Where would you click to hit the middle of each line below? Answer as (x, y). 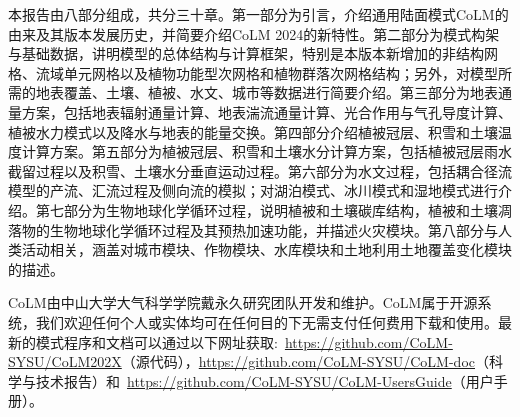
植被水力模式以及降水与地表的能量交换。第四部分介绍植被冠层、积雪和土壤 (253, 131)
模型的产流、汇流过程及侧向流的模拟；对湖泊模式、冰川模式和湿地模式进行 (253, 190)
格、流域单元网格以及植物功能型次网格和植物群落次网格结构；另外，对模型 (253, 72)
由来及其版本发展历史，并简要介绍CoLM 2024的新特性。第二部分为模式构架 (254, 33)
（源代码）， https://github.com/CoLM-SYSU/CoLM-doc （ (305, 361)
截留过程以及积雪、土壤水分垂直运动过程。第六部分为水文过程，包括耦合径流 (260, 170)
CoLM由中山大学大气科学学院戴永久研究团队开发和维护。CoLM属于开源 (243, 302)
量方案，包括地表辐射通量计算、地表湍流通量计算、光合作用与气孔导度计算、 (260, 111)
